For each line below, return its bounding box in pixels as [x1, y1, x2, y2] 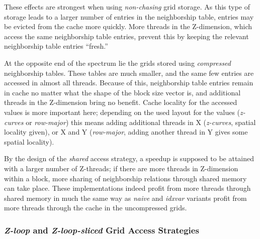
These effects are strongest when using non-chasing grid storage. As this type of [4, 2, 250, 12]
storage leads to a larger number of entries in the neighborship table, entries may [4, 11, 254, 22]
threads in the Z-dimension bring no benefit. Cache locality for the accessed [4, 97, 237, 107]
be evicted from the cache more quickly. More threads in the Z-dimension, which [4, 21, 252, 32]
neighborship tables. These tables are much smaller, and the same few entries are [4, 67, 254, 78]
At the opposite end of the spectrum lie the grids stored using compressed [4, 57, 231, 68]
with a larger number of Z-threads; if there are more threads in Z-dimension [4, 163, 238, 173]
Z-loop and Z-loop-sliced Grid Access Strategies [4, 223, 199, 236]
